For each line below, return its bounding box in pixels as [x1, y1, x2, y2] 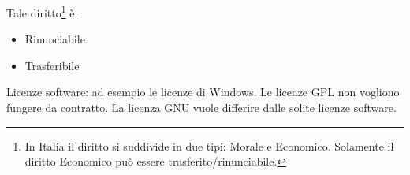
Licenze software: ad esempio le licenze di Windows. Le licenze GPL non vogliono [6, 84, 400, 100]
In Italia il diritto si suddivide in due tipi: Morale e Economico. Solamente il [24, 137, 394, 154]
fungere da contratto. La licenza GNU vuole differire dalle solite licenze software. [6, 99, 397, 116]
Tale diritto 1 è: [6, 2, 78, 20]
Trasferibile [24, 57, 80, 73]
